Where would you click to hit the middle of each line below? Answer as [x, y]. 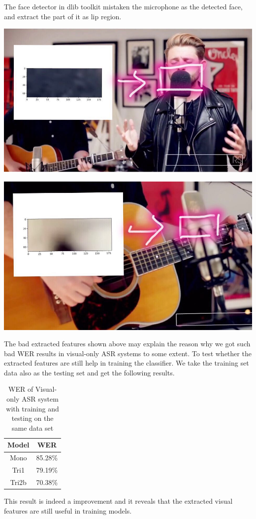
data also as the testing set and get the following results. [89, 372]
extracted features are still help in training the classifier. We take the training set [127, 363]
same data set [33, 427]
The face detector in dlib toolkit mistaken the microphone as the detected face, [123, 6]
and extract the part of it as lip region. [63, 16]
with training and [32, 408]
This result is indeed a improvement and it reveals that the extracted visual [118, 501]
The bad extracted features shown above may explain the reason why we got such [127, 344]
